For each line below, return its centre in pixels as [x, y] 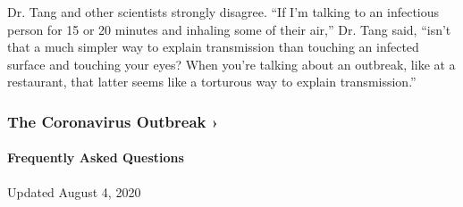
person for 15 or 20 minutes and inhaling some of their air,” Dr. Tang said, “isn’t [229, 29]
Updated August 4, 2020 [74, 191]
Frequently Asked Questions [96, 157]
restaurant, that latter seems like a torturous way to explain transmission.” [212, 82]
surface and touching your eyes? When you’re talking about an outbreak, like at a [231, 64]
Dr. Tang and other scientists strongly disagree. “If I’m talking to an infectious [223, 12]
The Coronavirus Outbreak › [113, 121]
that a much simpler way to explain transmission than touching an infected [213, 47]
